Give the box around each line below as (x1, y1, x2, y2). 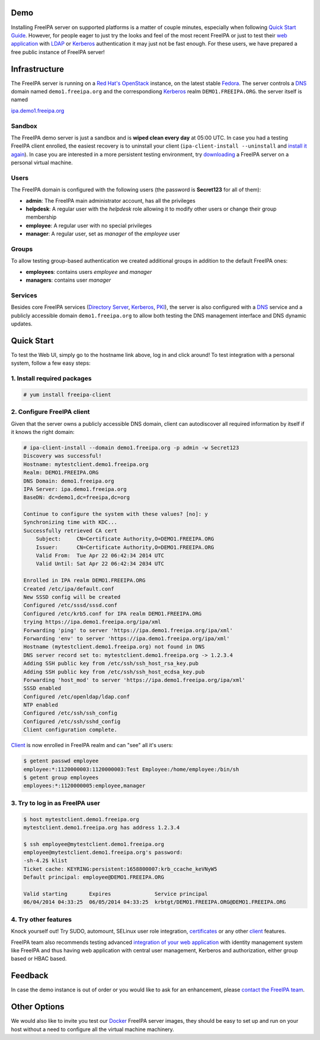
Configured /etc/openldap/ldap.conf (23, 693, 130, 700)
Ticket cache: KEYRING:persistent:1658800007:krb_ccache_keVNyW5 (23, 866, 217, 872)
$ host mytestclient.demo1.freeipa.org (23, 816, 139, 822)
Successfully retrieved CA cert (23, 527, 118, 534)
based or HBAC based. (11, 955, 67, 962)
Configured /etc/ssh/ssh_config (23, 710, 118, 717)
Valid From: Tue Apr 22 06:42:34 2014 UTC (36, 552, 164, 559)
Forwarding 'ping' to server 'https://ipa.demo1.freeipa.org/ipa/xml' (23, 627, 233, 634)
